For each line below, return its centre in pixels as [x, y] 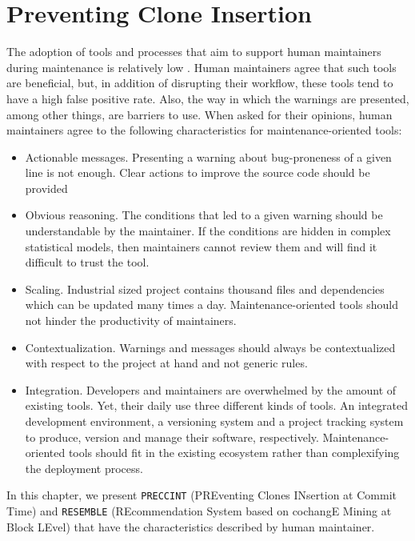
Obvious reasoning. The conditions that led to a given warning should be [204, 215]
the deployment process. [84, 468]
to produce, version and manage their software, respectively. [172, 437]
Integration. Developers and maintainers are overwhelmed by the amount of [211, 389]
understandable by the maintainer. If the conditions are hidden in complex [208, 231]
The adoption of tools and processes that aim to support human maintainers [194, 52]
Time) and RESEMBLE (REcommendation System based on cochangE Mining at [199, 511]
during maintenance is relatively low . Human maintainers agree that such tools [202, 67]
